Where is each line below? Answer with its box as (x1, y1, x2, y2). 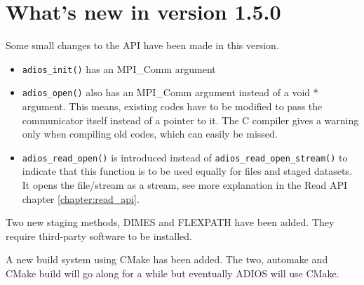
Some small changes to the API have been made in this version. (6, 38, 279, 53)
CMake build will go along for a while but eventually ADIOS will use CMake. (6, 266, 339, 281)
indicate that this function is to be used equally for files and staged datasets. (22, 164, 352, 178)
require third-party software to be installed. (6, 228, 192, 243)
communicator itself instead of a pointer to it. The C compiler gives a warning (22, 112, 359, 127)
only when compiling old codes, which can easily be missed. (22, 126, 278, 141)
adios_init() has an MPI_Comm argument (22, 61, 216, 76)
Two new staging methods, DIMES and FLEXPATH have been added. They (6, 215, 335, 230)
